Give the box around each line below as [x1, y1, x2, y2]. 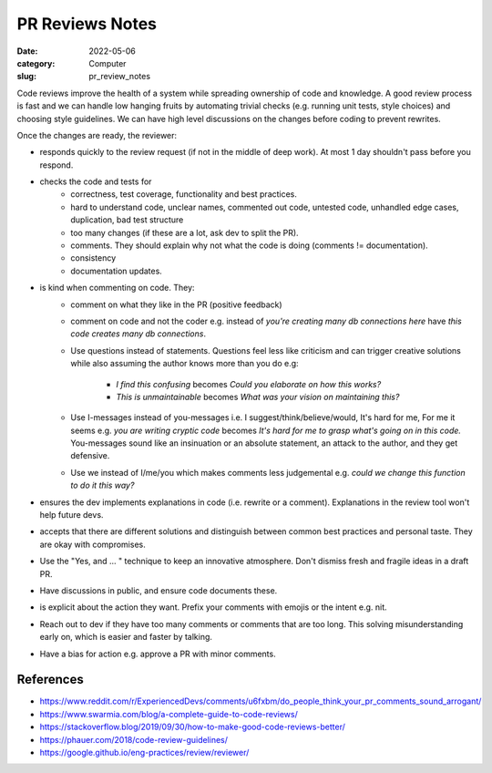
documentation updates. [70, 265, 163, 276]
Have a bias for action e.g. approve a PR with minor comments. [39, 648, 277, 659]
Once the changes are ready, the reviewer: [16, 129, 178, 140]
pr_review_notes [88, 71, 150, 82]
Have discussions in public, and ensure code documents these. [39, 585, 278, 596]
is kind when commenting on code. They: [39, 283, 195, 294]
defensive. [70, 450, 110, 461]
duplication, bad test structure [70, 214, 184, 225]
